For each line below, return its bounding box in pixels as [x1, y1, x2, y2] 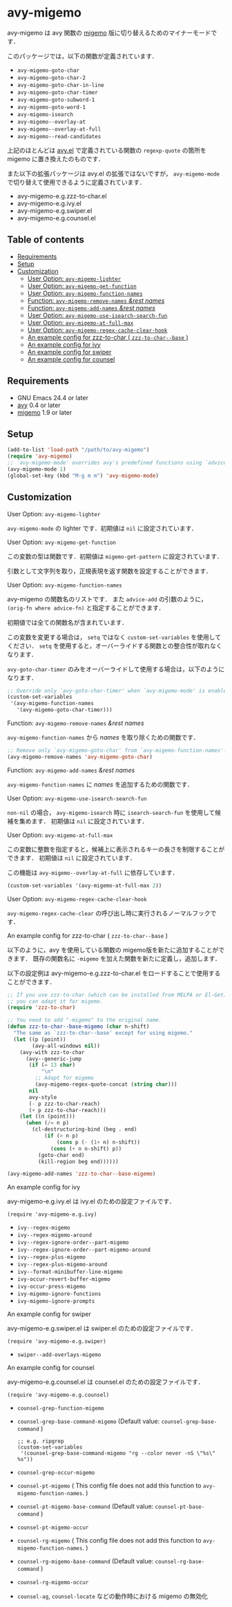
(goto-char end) [37, 1152, 85, 1158]
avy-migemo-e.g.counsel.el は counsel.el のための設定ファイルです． [7, 1378, 204, 1387]
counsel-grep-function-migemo [17, 1405, 105, 1412]
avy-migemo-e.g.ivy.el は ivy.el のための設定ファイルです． [7, 1197, 176, 1205]
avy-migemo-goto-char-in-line [17, 82, 105, 88]
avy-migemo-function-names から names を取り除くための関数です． [7, 733, 200, 742]
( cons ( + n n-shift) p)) [50, 1145, 122, 1152]
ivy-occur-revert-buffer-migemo [17, 1276, 110, 1283]
